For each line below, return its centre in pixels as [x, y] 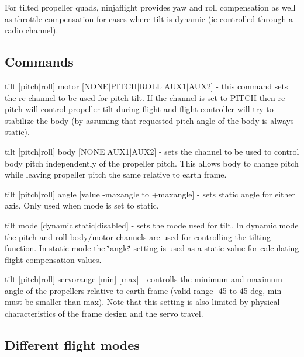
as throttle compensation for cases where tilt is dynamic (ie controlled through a [149, 18]
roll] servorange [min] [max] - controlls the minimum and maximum [161, 279]
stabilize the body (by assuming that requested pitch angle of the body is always [149, 120]
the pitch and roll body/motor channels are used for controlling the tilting [138, 236]
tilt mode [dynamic [39, 225]
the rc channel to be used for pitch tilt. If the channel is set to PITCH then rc [145, 97]
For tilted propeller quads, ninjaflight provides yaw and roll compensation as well [150, 7]
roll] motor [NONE [75, 86]
